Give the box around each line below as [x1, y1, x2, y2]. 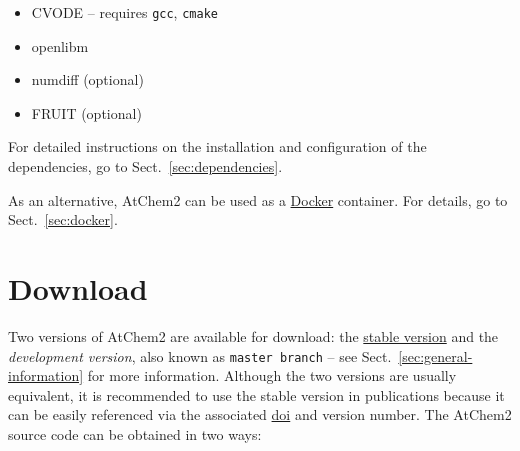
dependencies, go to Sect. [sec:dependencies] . [8, 156, 283, 177]
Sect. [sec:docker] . [8, 209, 118, 230]
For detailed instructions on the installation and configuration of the [8, 136, 427, 157]
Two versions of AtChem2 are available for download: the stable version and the [8, 325, 499, 346]
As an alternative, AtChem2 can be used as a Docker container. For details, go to [8, 189, 508, 210]
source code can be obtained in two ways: [8, 423, 262, 444]
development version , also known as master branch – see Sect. [8, 345, 392, 366]
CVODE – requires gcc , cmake [31, 2, 218, 22]
